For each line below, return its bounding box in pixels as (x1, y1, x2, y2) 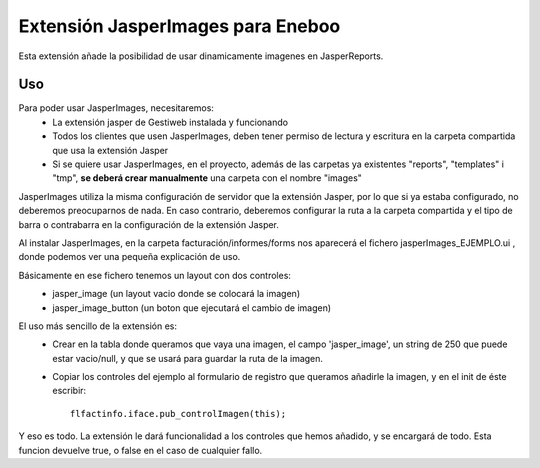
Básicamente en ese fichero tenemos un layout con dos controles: (18, 269, 292, 281)
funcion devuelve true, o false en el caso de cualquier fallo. (18, 444, 263, 456)
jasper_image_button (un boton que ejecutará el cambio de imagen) (52, 301, 332, 314)
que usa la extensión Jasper (52, 144, 169, 156)
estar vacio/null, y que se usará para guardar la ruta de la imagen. (52, 352, 324, 364)
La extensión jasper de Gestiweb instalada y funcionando (52, 116, 289, 128)
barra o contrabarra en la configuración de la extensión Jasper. (18, 218, 280, 230)
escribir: (52, 385, 87, 397)
